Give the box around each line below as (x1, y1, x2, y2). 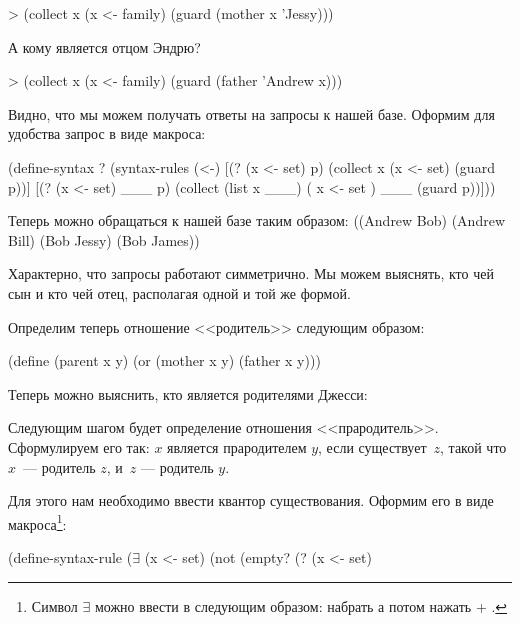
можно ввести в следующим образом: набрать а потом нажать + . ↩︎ (94, 595, 508, 616)
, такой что (440, 436, 507, 457)
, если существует (318, 436, 427, 457)
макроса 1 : (8, 510, 67, 534)
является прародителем (167, 436, 307, 457)
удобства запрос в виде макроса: (8, 123, 206, 144)
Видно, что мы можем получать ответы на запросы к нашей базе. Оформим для (8, 103, 495, 124)
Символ (31, 595, 78, 616)
